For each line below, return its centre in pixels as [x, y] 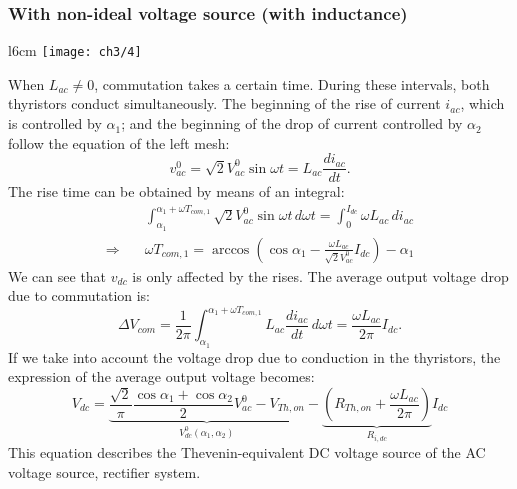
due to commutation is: [79, 295]
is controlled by [55, 123]
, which [482, 103]
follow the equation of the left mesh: [119, 142]
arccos [230, 249]
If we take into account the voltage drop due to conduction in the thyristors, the [254, 356]
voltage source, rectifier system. [104, 471]
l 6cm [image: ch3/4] [75, 50]
